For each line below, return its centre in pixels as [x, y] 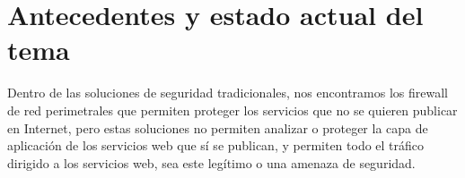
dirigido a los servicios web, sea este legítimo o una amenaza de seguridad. [211, 162]
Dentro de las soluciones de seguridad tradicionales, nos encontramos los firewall [228, 93]
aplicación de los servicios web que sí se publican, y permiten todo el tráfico [216, 145]
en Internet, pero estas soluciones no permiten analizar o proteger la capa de [218, 127]
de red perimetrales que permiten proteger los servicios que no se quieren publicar [232, 110]
